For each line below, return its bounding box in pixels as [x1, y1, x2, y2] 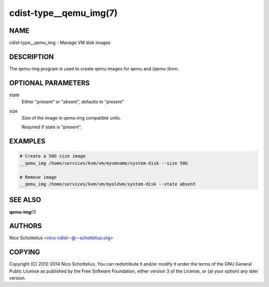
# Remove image [19, 174, 57, 180]
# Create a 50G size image [19, 153, 86, 159]
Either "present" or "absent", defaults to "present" [21, 99, 125, 105]
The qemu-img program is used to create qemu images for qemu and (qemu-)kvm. [9, 65, 179, 72]
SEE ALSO [9, 196, 41, 204]
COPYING [9, 248, 40, 257]
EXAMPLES [9, 137, 46, 145]
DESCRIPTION [9, 52, 54, 61]
